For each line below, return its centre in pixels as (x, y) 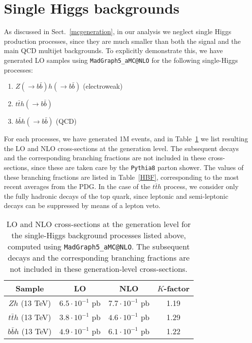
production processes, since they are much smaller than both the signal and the (122, 41)
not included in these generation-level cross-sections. (99, 268)
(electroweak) (103, 86)
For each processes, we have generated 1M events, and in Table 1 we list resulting (126, 139)
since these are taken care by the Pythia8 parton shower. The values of (137, 167)
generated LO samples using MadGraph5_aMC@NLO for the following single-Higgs (121, 60)
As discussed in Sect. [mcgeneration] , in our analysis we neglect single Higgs (118, 31)
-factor (177, 288)
